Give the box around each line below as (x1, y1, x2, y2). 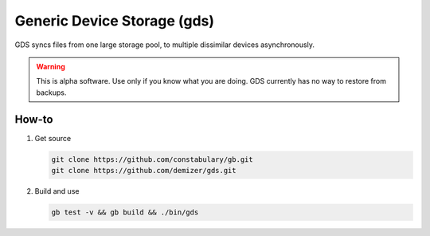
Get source (34, 133, 72, 143)
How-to (14, 112, 53, 126)
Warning (36, 61, 65, 71)
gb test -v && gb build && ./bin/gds (51, 207, 199, 217)
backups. (36, 88, 67, 97)
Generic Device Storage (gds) (14, 12, 215, 29)
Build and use (34, 186, 80, 195)
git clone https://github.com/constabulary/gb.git (51, 155, 254, 163)
